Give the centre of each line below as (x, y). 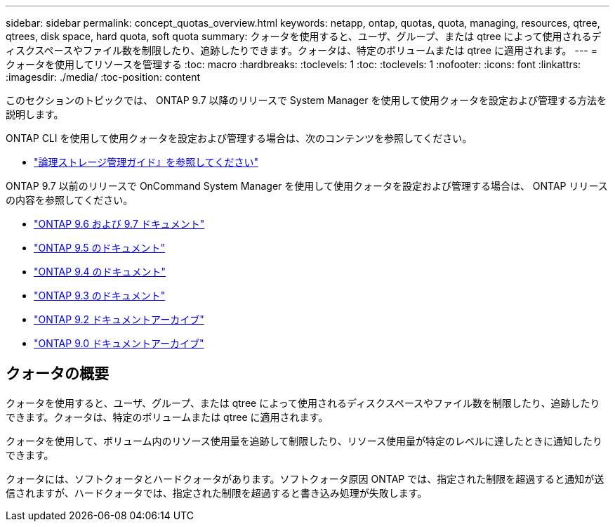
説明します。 (35, 114)
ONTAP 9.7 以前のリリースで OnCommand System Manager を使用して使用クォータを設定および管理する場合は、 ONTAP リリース (307, 186)
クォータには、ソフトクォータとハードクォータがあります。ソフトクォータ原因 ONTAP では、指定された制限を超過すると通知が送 (305, 479)
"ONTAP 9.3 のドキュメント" (100, 295)
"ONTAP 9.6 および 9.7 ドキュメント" (119, 224)
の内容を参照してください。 (70, 200)
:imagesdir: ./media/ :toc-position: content (103, 77)
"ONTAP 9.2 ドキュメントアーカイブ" (119, 319)
